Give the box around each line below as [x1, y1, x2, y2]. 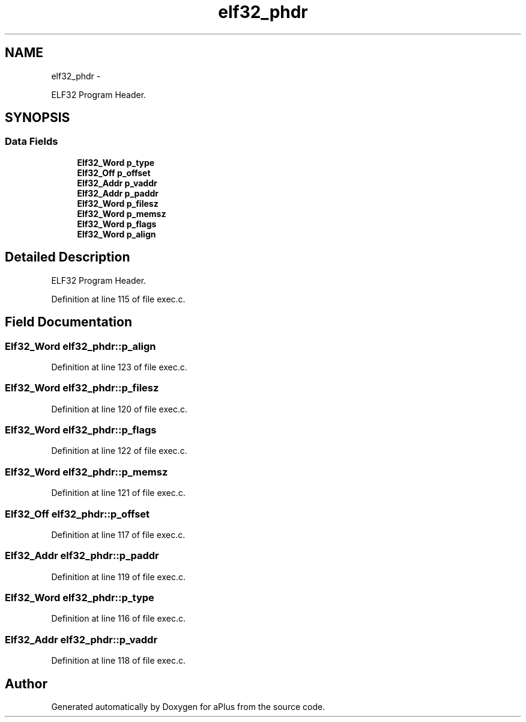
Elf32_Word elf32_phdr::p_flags [5, 424, 157, 436]
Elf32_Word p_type [77, 157, 155, 168]
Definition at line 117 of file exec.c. [51, 529, 186, 540]
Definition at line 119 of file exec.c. [51, 571, 186, 582]
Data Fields [5, 135, 58, 148]
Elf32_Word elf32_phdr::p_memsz [5, 465, 168, 478]
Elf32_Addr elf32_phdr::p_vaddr [5, 633, 158, 646]
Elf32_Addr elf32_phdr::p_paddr [5, 549, 159, 562]
